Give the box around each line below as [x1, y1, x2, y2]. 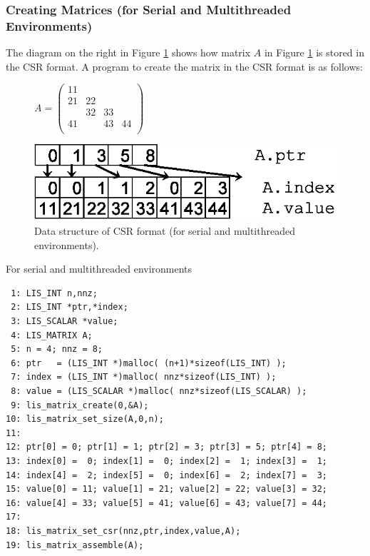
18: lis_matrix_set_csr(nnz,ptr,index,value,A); [6, 525, 241, 536]
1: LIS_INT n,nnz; [11, 288, 98, 298]
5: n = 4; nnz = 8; [11, 344, 103, 355]
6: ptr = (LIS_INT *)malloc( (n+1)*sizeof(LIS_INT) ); [11, 358, 287, 368]
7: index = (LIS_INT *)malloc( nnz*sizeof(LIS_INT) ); [11, 372, 277, 383]
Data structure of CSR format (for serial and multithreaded [34, 223, 295, 238]
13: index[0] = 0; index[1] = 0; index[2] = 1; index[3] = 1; [6, 456, 328, 467]
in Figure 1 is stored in [264, 45, 364, 60]
